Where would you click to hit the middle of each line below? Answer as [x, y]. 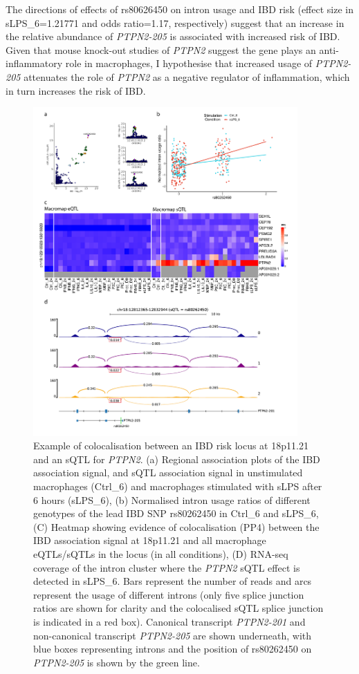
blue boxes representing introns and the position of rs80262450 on [173, 649]
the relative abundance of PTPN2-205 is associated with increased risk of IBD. [173, 36]
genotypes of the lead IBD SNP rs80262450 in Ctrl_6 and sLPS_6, [176, 513]
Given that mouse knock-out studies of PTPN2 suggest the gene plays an [161, 49]
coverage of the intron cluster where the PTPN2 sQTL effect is [167, 567]
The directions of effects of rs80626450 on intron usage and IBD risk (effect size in [179, 9]
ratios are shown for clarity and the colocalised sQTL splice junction [178, 608]
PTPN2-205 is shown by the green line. [117, 662]
